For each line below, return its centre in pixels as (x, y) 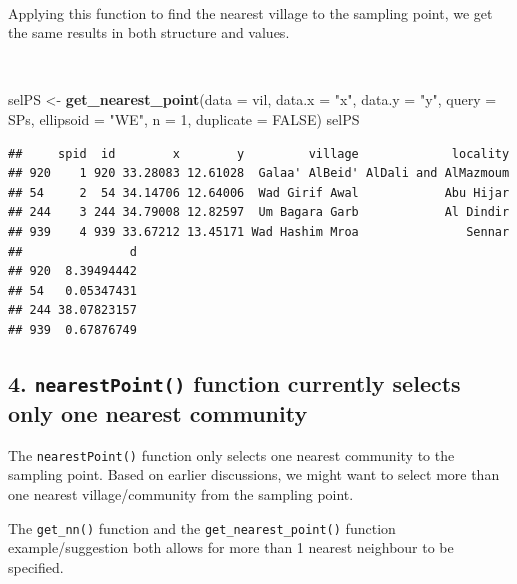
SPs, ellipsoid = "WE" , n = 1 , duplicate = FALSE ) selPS (184, 118)
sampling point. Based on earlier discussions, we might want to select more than (254, 474)
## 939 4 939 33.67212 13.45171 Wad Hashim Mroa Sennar (259, 231)
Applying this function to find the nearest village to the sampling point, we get (250, 12)
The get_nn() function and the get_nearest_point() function (202, 527)
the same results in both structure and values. (149, 32)
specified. (36, 566)
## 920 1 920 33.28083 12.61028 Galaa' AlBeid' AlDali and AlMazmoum (259, 173)
